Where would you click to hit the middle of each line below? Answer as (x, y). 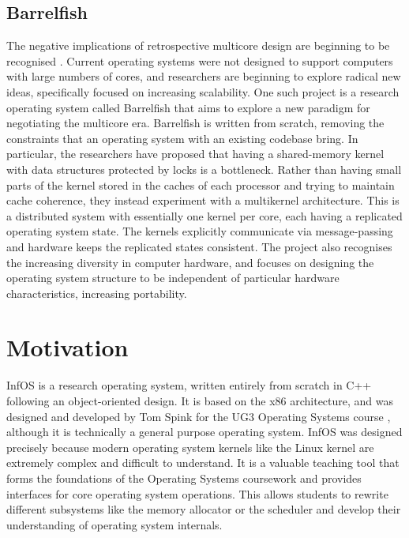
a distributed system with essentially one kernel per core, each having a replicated (204, 215)
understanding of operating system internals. (114, 524)
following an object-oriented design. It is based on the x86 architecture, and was (200, 401)
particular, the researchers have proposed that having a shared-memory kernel (195, 154)
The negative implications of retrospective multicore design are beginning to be (198, 45)
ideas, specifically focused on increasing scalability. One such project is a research (203, 91)
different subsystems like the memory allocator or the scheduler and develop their (204, 509)
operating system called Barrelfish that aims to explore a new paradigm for (188, 107)
